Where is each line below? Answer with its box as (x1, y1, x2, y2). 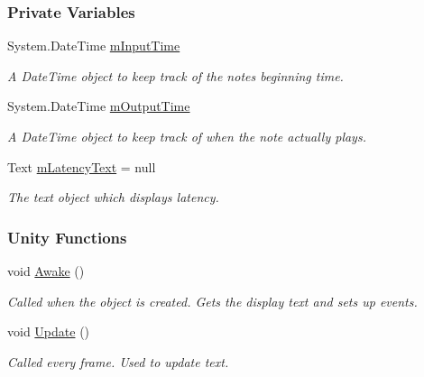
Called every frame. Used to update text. (7, 352, 229, 371)
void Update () (7, 322, 90, 341)
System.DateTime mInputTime (7, 36, 180, 55)
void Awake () (7, 262, 85, 280)
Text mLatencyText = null (7, 157, 156, 176)
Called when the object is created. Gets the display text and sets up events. (7, 291, 418, 310)
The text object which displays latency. (7, 188, 219, 207)
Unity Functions (7, 225, 127, 248)
